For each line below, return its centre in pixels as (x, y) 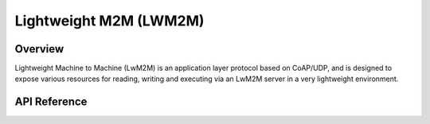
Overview (39, 49)
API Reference (51, 102)
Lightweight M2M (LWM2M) (109, 21)
